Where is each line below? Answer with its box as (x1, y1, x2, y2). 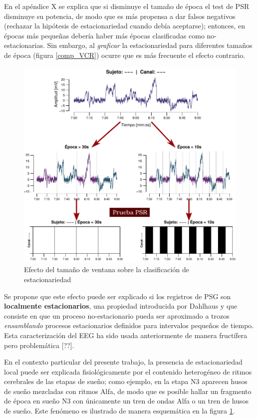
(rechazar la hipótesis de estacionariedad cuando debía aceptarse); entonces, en (4, 20, 246, 31)
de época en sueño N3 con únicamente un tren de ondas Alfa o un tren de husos (4, 396, 249, 406)
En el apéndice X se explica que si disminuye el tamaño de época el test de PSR (4, 1, 250, 11)
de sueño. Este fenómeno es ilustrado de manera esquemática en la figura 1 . (4, 406, 235, 416)
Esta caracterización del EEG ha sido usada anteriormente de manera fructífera (4, 330, 248, 340)
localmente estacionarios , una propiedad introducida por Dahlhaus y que (4, 301, 238, 311)
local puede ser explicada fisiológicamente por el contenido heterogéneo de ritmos (4, 366, 252, 377)
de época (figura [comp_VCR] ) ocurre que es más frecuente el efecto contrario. (4, 49, 246, 60)
